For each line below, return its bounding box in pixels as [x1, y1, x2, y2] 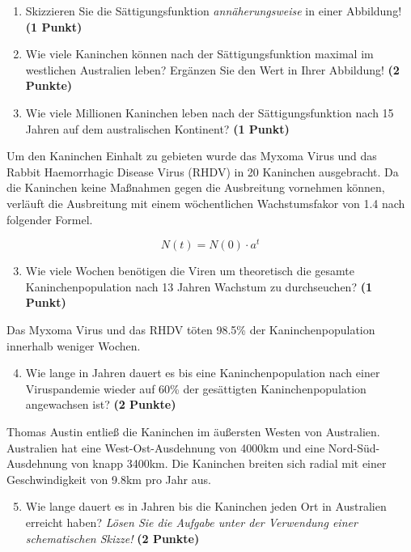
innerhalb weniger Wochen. [6, 337, 141, 354]
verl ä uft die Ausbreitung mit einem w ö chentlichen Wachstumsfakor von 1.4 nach [6, 194, 405, 211]
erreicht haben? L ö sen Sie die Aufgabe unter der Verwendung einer [25, 513, 358, 530]
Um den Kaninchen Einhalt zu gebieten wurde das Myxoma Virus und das [6, 147, 377, 164]
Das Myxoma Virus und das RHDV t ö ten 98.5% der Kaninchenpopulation [6, 321, 375, 338]
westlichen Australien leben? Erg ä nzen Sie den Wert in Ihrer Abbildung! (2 [25, 61, 400, 78]
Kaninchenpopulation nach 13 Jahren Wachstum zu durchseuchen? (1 [25, 278, 372, 295]
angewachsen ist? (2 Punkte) [25, 396, 176, 413]
